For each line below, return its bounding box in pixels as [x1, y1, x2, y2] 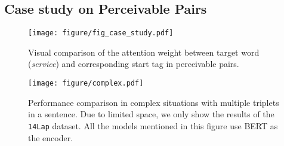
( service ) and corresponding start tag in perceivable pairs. [28, 57, 239, 70]
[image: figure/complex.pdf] [28, 79, 144, 88]
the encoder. [28, 131, 73, 144]
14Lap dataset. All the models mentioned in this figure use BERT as [28, 119, 278, 132]
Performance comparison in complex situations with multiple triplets [28, 96, 279, 108]
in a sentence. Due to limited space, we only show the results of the [28, 108, 274, 120]
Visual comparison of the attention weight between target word [28, 45, 260, 58]
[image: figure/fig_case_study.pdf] [28, 29, 174, 38]
